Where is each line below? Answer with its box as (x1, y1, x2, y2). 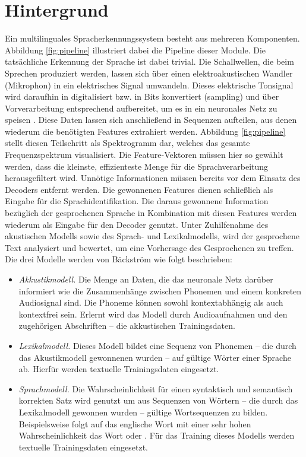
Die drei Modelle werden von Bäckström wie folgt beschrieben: (5, 253, 232, 265)
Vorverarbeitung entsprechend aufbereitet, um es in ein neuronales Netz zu (5, 101, 277, 114)
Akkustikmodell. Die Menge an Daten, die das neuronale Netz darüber (18, 273, 273, 285)
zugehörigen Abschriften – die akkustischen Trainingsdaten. (18, 319, 235, 332)
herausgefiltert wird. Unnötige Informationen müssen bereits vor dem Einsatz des (5, 172, 301, 184)
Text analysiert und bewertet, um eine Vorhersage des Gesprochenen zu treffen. (5, 241, 294, 253)
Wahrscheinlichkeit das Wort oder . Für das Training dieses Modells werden (18, 429, 295, 442)
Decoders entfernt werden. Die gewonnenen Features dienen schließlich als (5, 183, 273, 195)
